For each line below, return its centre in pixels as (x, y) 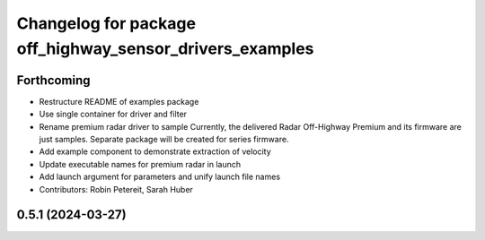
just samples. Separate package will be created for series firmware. (164, 140)
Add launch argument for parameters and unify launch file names (160, 177)
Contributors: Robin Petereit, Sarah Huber (116, 189)
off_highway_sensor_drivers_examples (165, 48)
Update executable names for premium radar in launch (140, 164)
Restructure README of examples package (119, 101)
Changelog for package (106, 23)
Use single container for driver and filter (113, 114)
